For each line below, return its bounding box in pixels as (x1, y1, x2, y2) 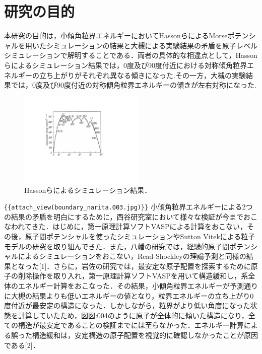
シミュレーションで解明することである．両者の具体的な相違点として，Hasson (4, 50, 257, 60)
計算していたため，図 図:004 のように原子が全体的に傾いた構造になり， (18, 310, 248, 320)
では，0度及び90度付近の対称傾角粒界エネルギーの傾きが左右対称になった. (11, 80, 256, 90)
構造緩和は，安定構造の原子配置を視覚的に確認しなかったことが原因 (32, 329, 258, 340)
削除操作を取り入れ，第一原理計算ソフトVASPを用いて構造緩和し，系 (18, 270, 248, 281)
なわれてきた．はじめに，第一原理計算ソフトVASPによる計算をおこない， (4, 221, 247, 232)
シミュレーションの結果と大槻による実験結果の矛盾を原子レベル (46, 40, 258, 50)
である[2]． (4, 339, 40, 350)
